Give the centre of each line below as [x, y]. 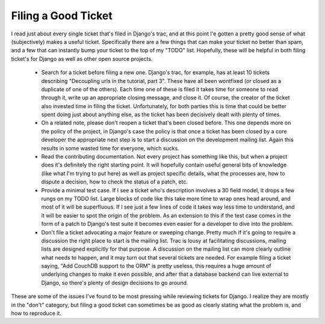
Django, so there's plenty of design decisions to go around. [115, 283]
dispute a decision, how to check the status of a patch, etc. [114, 182]
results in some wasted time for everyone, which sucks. [110, 148]
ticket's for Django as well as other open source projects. [82, 59]
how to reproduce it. [36, 313]
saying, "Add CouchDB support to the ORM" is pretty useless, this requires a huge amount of [156, 266]
